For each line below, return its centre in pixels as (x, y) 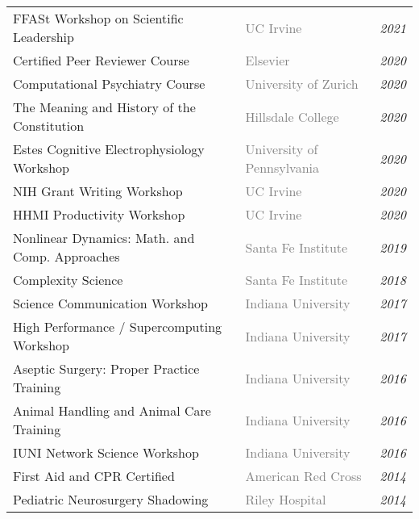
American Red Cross (303, 476)
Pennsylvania (282, 167)
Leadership (44, 37)
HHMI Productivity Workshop (99, 214)
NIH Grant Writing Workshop (98, 191)
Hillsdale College (292, 116)
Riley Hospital (286, 499)
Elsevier (268, 60)
